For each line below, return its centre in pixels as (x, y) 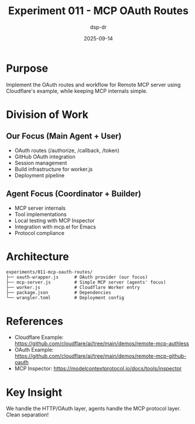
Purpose (27, 68)
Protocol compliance (40, 233)
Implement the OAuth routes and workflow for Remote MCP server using (93, 85)
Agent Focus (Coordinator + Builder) (74, 194)
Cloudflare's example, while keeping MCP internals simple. (77, 91)
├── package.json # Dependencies (59, 293)
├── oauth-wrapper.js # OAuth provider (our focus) (77, 277)
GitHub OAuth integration (45, 156)
